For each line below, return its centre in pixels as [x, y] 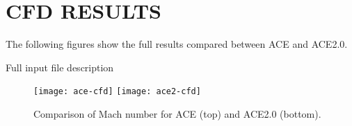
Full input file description [60, 67]
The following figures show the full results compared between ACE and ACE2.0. [177, 44]
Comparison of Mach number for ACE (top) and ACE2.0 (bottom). [177, 113]
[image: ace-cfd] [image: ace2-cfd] [117, 92]
